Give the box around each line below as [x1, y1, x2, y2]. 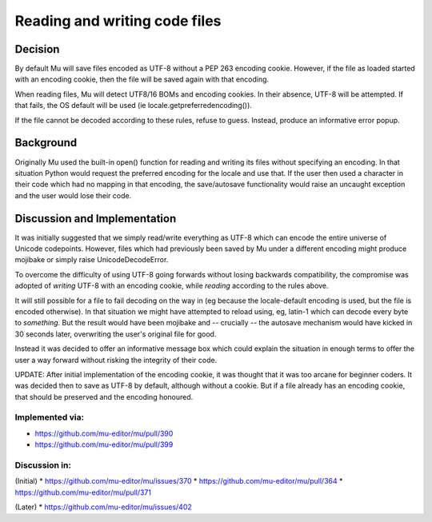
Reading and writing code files [14, 12, 222, 30]
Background [14, 136, 78, 149]
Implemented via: [14, 412, 84, 423]
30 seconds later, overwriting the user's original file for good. [14, 329, 217, 339]
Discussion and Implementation [14, 212, 177, 225]
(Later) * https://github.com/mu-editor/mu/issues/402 [14, 502, 192, 512]
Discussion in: [14, 460, 72, 471]
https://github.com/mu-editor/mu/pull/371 [14, 488, 152, 497]
